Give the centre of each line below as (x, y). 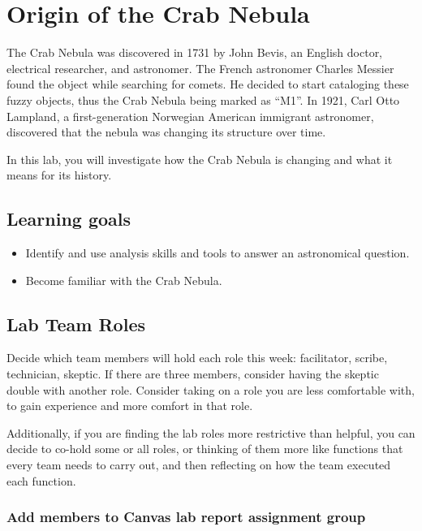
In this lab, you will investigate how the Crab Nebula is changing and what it (200, 159)
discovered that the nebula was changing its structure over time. (166, 132)
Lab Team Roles (76, 324)
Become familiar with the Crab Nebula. (124, 280)
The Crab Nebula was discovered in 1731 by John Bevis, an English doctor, (195, 52)
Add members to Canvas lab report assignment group (186, 517)
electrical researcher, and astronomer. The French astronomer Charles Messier (200, 68)
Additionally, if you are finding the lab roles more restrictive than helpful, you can (211, 432)
